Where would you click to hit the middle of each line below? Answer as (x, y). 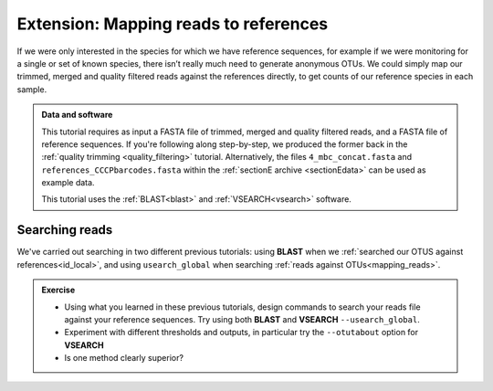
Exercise (58, 290)
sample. (32, 89)
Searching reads (65, 230)
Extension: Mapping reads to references (173, 24)
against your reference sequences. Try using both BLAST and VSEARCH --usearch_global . (242, 319)
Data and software (77, 115)
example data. (68, 183)
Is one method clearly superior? (124, 358)
